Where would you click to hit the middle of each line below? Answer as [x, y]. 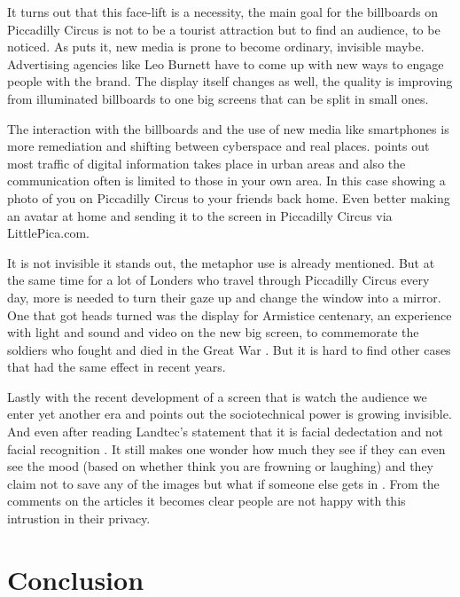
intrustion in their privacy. [79, 518]
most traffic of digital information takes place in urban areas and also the [207, 163]
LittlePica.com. [48, 233]
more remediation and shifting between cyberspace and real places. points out [218, 146]
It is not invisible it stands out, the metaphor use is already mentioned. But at [221, 262]
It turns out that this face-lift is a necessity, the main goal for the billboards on [222, 12]
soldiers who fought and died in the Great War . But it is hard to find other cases [229, 349]
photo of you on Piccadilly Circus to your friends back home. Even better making [229, 197]
